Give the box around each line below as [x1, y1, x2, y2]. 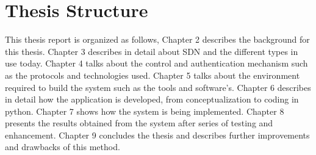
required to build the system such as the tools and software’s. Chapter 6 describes [5, 81, 311, 93]
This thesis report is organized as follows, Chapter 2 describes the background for [5, 33, 310, 46]
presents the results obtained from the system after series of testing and [5, 117, 273, 129]
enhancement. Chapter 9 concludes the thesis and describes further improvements [5, 128, 310, 141]
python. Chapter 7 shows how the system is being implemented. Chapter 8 [5, 104, 284, 117]
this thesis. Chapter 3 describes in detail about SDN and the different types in [5, 45, 298, 57]
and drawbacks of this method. [5, 140, 120, 153]
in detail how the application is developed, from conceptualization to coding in [5, 93, 299, 106]
